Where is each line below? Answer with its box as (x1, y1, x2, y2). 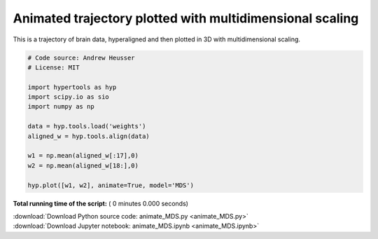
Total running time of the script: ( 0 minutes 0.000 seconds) (13, 199, 189, 207)
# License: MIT (27, 63, 80, 71)
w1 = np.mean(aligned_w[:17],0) (27, 151, 139, 160)
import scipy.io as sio (27, 93, 110, 101)
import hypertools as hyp (27, 83, 117, 91)
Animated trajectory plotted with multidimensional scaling (13, 11, 359, 26)
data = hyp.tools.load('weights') (27, 123, 146, 130)
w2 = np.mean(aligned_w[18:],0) (27, 161, 139, 170)
